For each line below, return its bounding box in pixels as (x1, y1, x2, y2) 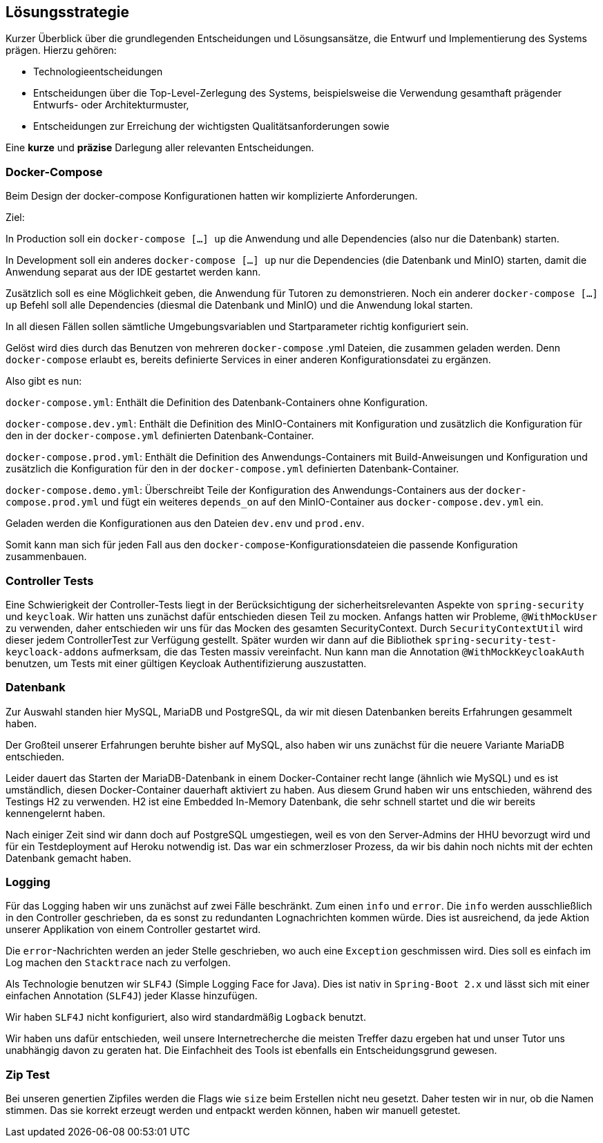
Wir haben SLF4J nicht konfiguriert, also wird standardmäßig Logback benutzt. (6, 1011, 366, 1024)
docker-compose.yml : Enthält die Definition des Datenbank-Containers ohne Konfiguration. (6, 396, 428, 409)
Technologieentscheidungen (33, 66, 163, 78)
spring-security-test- (434, 634, 557, 646)
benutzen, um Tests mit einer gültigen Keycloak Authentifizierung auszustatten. (6, 657, 367, 669)
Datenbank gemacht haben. (6, 852, 132, 864)
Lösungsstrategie (6, 3, 130, 21)
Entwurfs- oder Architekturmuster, (33, 99, 189, 111)
